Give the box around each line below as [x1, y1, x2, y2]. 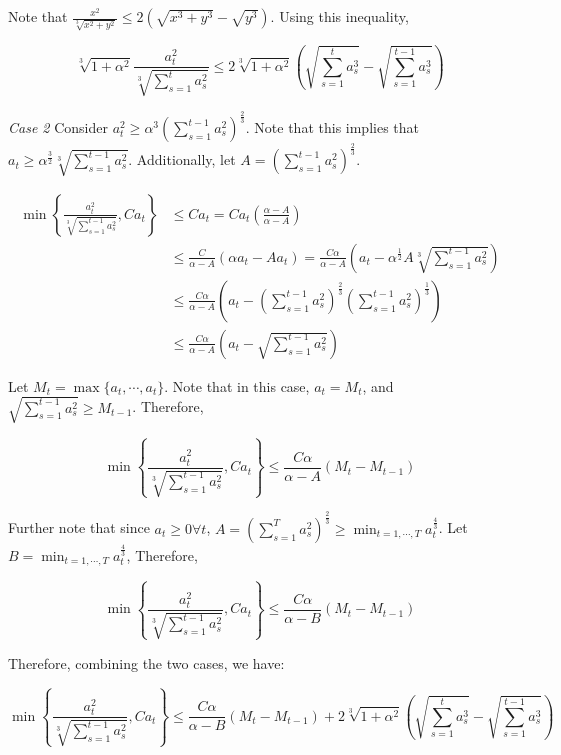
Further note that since [8, 517, 150, 538]
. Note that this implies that [245, 117, 420, 138]
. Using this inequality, [270, 6, 409, 26]
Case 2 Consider [8, 117, 108, 138]
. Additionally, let [128, 149, 236, 170]
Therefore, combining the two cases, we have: [8, 652, 285, 673]
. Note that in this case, [164, 375, 310, 396]
